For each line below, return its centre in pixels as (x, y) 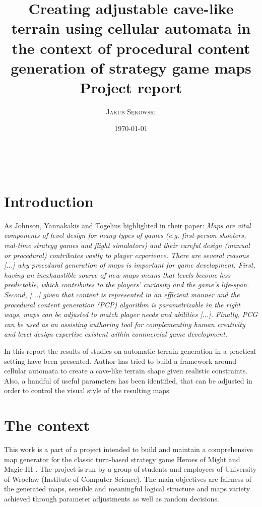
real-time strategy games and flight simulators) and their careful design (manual (127, 245)
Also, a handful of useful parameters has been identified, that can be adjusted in (128, 380)
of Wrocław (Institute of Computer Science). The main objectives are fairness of (128, 479)
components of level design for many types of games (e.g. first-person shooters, (125, 235)
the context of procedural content (131, 48)
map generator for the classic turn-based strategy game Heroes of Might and (122, 459)
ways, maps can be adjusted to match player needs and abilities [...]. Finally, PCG (131, 314)
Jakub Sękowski (131, 111)
